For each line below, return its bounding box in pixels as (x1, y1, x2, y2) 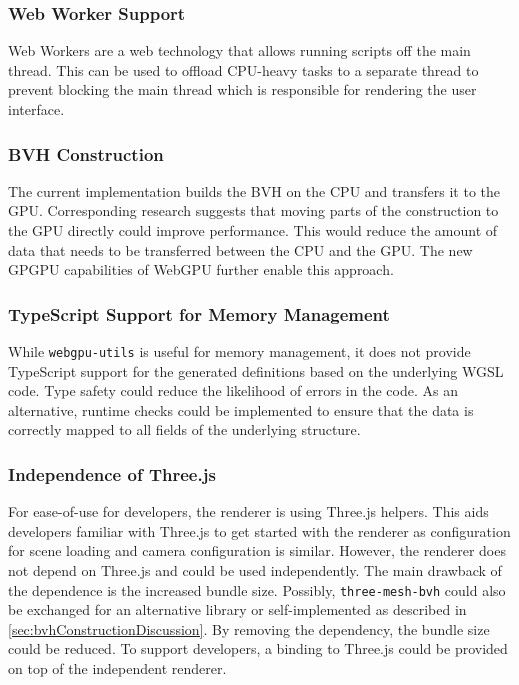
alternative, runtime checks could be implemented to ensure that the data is (8, 399, 474, 420)
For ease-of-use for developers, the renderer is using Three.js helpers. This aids (8, 501, 489, 522)
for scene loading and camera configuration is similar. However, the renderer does (8, 540, 506, 561)
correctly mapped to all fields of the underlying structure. (8, 419, 361, 440)
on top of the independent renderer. (8, 658, 227, 679)
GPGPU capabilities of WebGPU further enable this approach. (8, 259, 394, 280)
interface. (8, 99, 65, 119)
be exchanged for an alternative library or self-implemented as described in (8, 599, 467, 620)
